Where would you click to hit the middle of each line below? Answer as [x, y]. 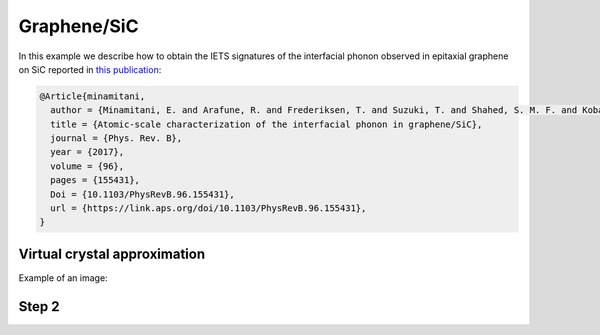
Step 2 [39, 306]
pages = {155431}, [95, 180]
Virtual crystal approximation [111, 253]
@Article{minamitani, [92, 96]
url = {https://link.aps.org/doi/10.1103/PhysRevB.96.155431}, [208, 208]
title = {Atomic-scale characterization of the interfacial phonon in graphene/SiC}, [266, 124]
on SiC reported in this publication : [90, 69]
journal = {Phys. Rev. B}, [116, 138]
